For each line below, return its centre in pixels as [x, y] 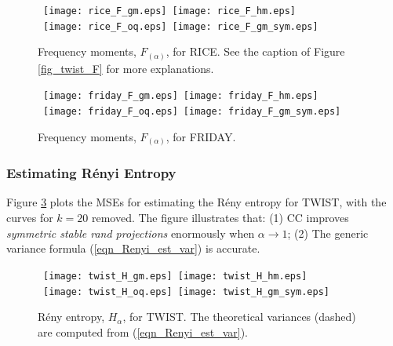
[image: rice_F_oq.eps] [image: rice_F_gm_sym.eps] [181, 26]
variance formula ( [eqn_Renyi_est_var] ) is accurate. [133, 248]
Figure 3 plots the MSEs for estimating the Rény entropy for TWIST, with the [196, 202]
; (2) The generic [328, 233]
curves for [30, 218]
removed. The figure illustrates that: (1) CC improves [220, 218]
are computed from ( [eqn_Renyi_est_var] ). [143, 331]
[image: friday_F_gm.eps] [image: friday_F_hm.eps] [181, 96]
